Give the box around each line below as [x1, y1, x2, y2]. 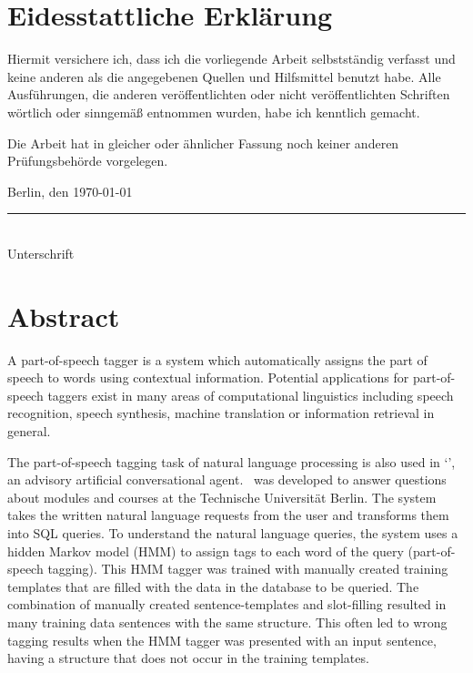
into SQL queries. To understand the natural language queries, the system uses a [7, 523, 458, 542]
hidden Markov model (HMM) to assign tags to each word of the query [7, 541, 404, 560]
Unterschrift [7, 243, 75, 262]
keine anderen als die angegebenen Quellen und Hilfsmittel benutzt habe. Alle [7, 66, 441, 86]
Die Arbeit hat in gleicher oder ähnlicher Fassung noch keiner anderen [7, 133, 399, 152]
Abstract [7, 297, 120, 334]
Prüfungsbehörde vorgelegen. [7, 151, 168, 170]
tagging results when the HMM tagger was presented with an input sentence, [7, 630, 437, 649]
